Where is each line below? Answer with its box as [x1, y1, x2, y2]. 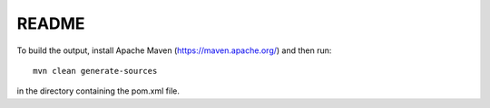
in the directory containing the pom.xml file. [16, 85, 181, 96]
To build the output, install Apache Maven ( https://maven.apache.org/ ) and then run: [16, 45, 332, 56]
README [16, 13, 85, 33]
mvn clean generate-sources [33, 66, 158, 76]
